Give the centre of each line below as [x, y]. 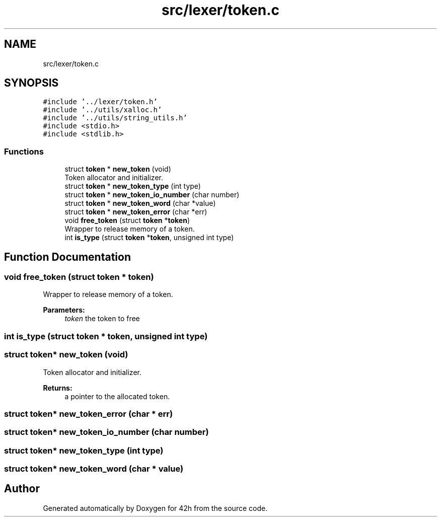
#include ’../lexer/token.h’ [100, 102]
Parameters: [64, 310]
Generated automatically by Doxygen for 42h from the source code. [155, 508]
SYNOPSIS [31, 83]
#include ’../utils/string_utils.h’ [115, 118]
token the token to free [102, 319]
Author [22, 489]
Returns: [58, 388]
